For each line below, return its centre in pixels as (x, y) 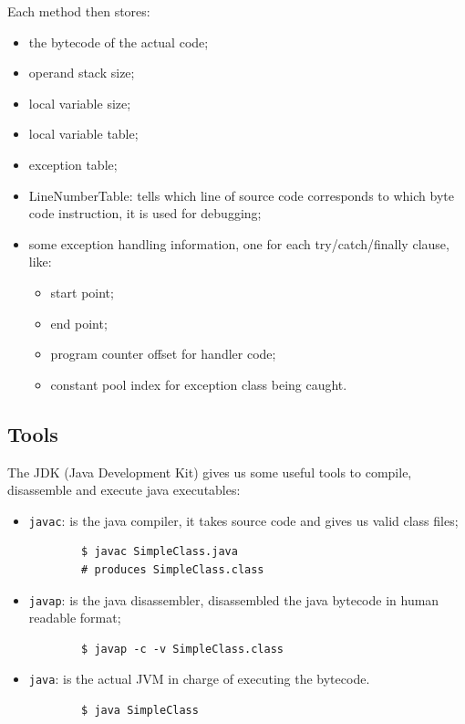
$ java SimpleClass (140, 711)
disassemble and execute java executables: (124, 490)
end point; (79, 323)
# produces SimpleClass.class (173, 569)
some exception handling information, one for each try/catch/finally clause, (239, 243)
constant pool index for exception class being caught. (199, 384)
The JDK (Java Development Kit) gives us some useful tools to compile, (210, 472)
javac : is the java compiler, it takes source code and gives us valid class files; (243, 520)
